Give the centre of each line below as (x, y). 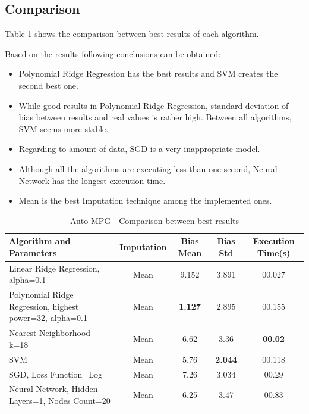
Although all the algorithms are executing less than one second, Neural (148, 168)
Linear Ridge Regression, (54, 268)
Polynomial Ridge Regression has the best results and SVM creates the (148, 74)
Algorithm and (40, 241)
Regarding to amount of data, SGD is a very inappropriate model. (139, 149)
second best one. (48, 85)
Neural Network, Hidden (53, 389)
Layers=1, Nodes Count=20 (60, 400)
